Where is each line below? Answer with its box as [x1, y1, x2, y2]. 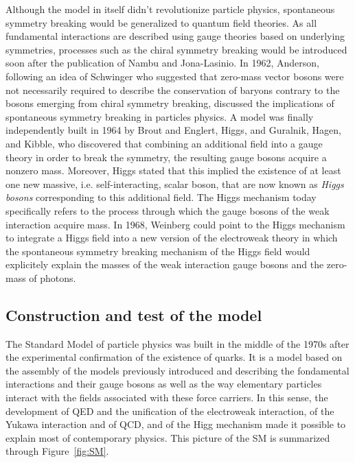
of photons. [29, 270, 76, 285]
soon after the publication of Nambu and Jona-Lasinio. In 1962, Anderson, [5, 56, 319, 70]
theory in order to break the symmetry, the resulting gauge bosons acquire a [5, 150, 327, 164]
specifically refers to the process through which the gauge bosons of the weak [5, 203, 330, 217]
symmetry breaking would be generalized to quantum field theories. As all [5, 15, 317, 29]
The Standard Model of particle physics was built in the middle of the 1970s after [5, 336, 350, 351]
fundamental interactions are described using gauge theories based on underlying [5, 29, 345, 43]
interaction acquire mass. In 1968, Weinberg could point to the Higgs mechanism [5, 217, 345, 231]
